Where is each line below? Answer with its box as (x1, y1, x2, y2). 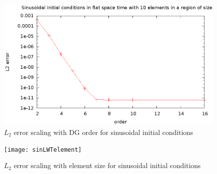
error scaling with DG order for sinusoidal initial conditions (13, 127, 193, 137)
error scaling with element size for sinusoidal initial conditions (13, 160, 201, 171)
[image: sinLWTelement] (4, 146, 82, 153)
